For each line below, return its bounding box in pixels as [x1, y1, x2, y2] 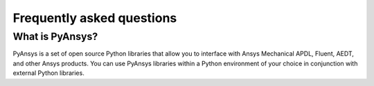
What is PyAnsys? [12, 30, 98, 43]
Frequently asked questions [12, 10, 177, 25]
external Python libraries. [12, 69, 84, 77]
